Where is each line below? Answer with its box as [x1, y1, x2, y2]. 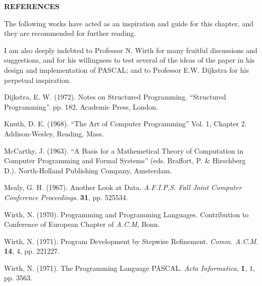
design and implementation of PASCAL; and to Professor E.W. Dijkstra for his [4, 64, 249, 75]
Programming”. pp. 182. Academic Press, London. [4, 101, 158, 112]
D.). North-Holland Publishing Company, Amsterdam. [4, 165, 172, 175]
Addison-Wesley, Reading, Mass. [4, 128, 104, 138]
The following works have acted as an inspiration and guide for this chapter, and [4, 18, 253, 28]
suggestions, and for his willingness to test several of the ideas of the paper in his [4, 55, 255, 65]
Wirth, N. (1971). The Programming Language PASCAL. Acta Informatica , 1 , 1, [4, 262, 255, 273]
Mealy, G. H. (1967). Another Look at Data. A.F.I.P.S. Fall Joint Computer [4, 182, 242, 193]
